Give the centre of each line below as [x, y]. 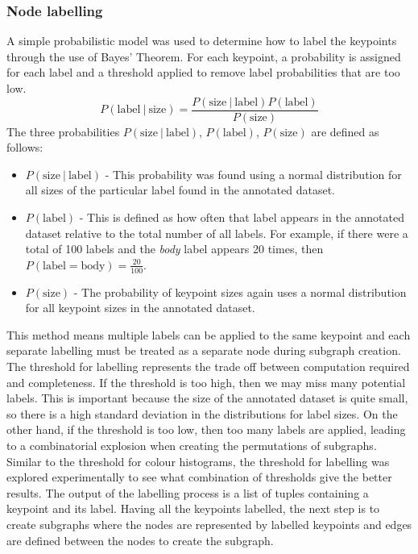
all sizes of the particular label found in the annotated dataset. [180, 190]
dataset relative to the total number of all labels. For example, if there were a [217, 233]
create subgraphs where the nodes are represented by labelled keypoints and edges [209, 524]
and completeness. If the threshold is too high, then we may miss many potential [206, 382]
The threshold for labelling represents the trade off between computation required [208, 367]
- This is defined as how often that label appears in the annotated [242, 217]
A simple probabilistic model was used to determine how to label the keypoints [202, 41]
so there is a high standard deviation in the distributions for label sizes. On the [202, 413]
